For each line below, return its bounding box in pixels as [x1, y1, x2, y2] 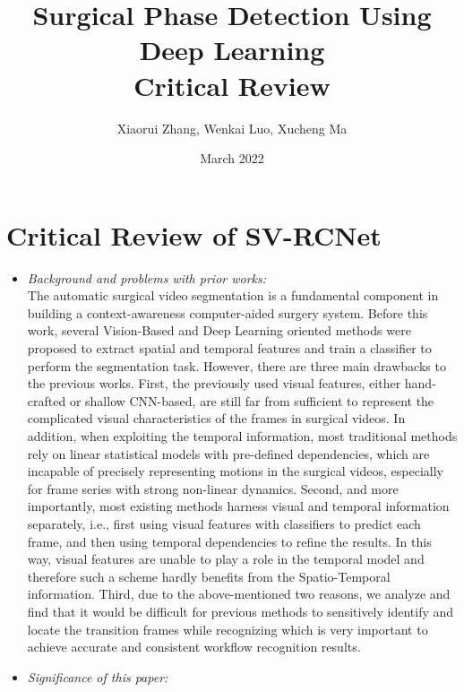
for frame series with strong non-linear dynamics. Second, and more [27, 479, 399, 497]
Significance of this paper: [27, 667, 168, 686]
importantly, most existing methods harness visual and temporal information [27, 497, 450, 515]
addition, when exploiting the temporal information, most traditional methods [27, 426, 458, 445]
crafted [27, 391, 66, 410]
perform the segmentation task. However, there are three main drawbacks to [27, 356, 446, 375]
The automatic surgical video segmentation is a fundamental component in [27, 286, 439, 305]
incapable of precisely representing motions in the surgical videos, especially [27, 462, 443, 480]
